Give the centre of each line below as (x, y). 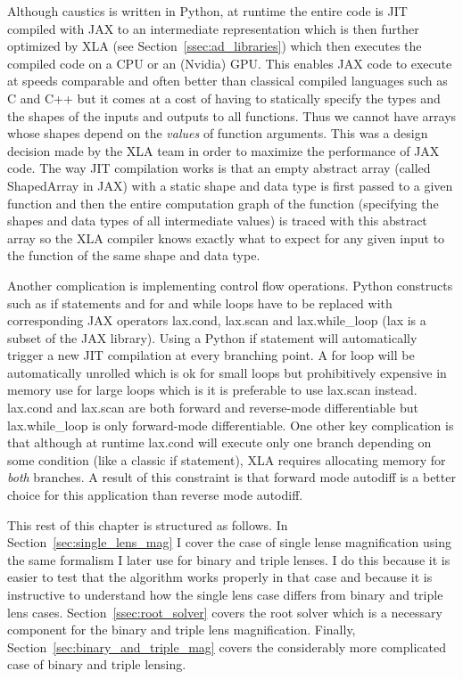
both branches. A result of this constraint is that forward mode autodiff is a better (231, 477)
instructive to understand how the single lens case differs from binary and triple (225, 594)
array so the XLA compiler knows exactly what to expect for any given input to (226, 237)
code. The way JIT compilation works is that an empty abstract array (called (219, 168)
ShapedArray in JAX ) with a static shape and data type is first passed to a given (230, 185)
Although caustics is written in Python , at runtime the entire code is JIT (207, 11)
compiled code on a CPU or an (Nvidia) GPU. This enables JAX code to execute (230, 63)
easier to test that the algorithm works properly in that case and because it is (220, 577)
